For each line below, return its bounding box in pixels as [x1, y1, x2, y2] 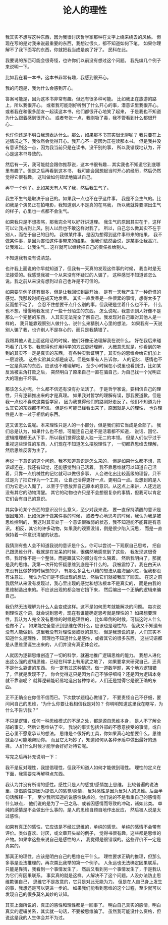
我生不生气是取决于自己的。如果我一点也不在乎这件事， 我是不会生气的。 [5, 195, 157, 202]
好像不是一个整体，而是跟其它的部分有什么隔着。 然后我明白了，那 [18, 555, 157, 561]
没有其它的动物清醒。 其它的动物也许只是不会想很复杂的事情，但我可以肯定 [5, 489, 161, 496]
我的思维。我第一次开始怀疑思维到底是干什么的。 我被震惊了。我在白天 [9, 561, 157, 568]
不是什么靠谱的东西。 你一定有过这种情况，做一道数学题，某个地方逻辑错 [5, 665, 157, 671]
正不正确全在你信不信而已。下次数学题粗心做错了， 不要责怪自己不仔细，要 [5, 694, 161, 700]
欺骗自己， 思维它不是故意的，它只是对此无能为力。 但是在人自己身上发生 [9, 879, 162, 885]
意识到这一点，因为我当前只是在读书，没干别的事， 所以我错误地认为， [9, 144, 157, 150]
